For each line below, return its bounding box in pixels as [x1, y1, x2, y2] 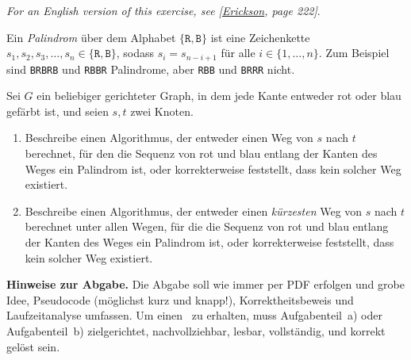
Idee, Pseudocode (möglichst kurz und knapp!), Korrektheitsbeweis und [6, 291, 354, 308]
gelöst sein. [6, 338, 60, 354]
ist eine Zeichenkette [210, 29, 310, 45]
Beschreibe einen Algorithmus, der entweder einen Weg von [25, 129, 313, 146]
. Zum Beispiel [318, 44, 390, 61]
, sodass [116, 44, 155, 61]
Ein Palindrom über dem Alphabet [6, 29, 176, 45]
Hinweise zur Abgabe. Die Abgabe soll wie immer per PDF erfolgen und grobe [6, 276, 405, 293]
